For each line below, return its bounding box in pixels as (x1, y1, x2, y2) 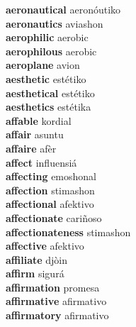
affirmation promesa (6, 279, 100, 294)
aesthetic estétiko (6, 71, 86, 86)
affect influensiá (6, 155, 77, 170)
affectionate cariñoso (6, 210, 102, 225)
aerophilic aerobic (6, 30, 89, 45)
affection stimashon (6, 182, 95, 197)
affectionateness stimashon (6, 224, 131, 239)
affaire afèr (6, 140, 57, 155)
